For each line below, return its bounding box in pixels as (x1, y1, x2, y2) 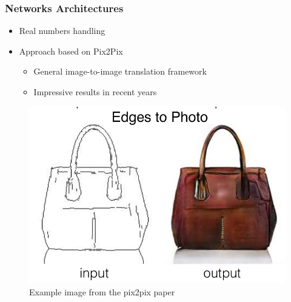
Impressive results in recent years (33, 86, 157, 98)
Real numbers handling (19, 24, 105, 37)
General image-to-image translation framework (33, 65, 207, 78)
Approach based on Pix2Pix (19, 44, 123, 57)
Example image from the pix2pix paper (29, 285, 175, 298)
